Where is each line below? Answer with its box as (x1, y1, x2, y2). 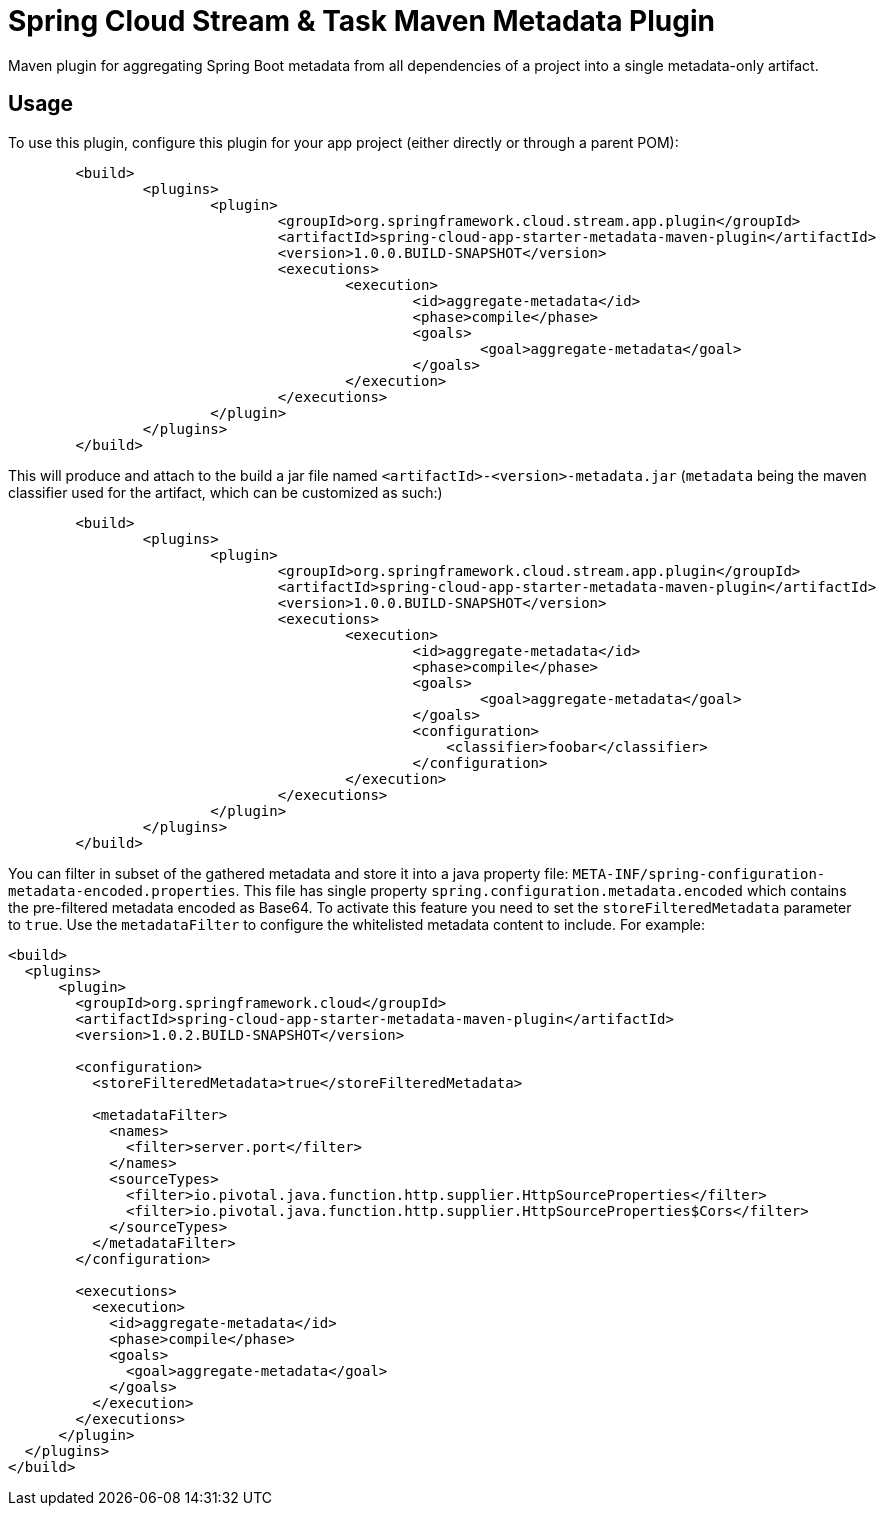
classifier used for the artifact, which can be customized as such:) (8, 483, 443, 501)
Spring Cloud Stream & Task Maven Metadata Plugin (8, 4, 715, 38)
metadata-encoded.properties (8, 882, 236, 899)
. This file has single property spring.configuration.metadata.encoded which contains (235, 881, 847, 899)
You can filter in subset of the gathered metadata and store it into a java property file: (8, 864, 569, 882)
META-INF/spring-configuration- (572, 865, 826, 882)
